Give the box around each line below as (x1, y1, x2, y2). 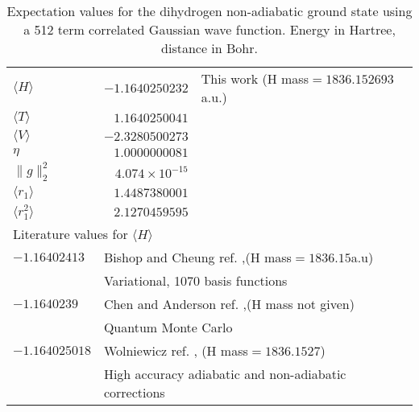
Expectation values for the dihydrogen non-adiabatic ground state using (6, 2, 413, 20)
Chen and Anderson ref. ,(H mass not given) (103, 294, 355, 313)
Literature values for (13, 224, 128, 243)
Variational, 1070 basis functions (103, 270, 288, 290)
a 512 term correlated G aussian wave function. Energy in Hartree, (23, 20, 396, 39)
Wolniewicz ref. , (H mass (103, 340, 248, 360)
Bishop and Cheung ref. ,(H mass (103, 247, 292, 266)
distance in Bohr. (161, 39, 258, 57)
